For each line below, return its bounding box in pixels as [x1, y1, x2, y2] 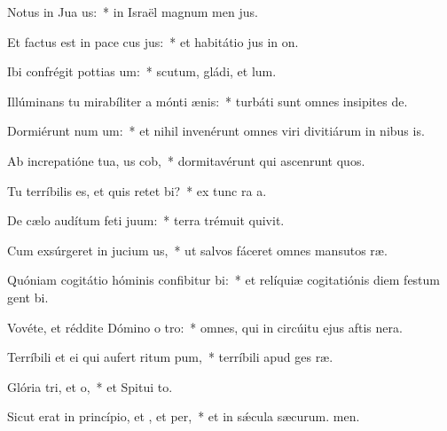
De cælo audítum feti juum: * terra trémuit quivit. [7, 211, 285, 230]
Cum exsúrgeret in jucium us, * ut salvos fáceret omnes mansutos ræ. [7, 240, 388, 259]
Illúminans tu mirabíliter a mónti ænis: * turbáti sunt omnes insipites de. [7, 91, 408, 110]
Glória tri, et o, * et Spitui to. [7, 377, 173, 396]
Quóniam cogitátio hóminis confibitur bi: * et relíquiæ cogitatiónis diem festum [7, 270, 441, 289]
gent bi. [7, 287, 49, 306]
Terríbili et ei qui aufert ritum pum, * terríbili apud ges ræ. [7, 348, 333, 366]
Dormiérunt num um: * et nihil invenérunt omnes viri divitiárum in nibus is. [7, 121, 425, 140]
